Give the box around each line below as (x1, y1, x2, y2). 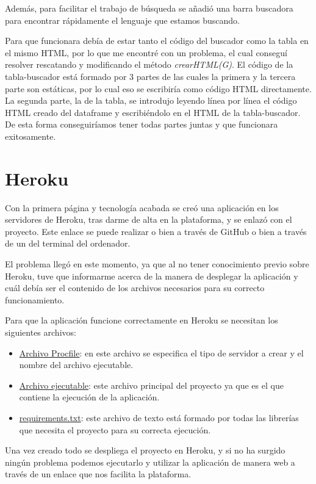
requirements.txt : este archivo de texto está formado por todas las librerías (19, 411, 299, 424)
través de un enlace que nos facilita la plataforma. (5, 468, 192, 480)
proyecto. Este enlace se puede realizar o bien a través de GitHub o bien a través (5, 225, 307, 237)
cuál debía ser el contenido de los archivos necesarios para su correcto (5, 281, 265, 294)
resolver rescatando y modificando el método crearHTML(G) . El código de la (5, 58, 293, 71)
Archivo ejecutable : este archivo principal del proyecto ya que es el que (19, 378, 284, 391)
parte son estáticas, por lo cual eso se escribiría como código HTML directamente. (5, 82, 312, 95)
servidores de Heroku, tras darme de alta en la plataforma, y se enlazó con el (5, 213, 292, 226)
